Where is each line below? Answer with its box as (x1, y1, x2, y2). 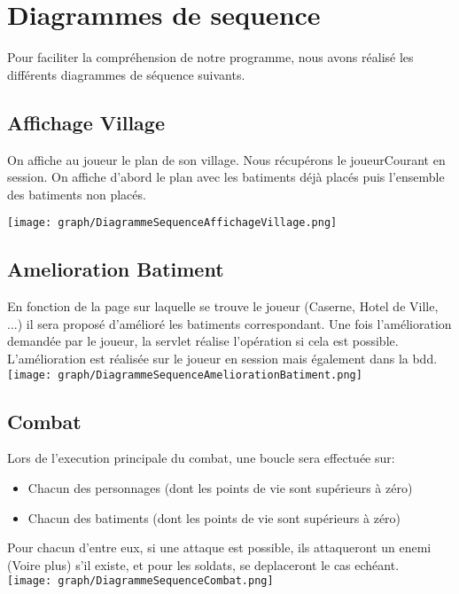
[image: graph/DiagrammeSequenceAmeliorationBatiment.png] (7, 368, 362, 381)
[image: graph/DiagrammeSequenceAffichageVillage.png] (7, 216, 338, 230)
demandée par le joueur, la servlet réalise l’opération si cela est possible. (7, 332, 399, 350)
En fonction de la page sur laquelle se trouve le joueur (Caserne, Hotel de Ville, (7, 297, 439, 316)
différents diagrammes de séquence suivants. (7, 65, 245, 83)
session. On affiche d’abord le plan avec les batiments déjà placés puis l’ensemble (7, 168, 445, 186)
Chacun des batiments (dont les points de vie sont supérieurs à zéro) (27, 508, 401, 527)
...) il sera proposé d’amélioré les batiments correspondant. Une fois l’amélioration (7, 314, 452, 332)
